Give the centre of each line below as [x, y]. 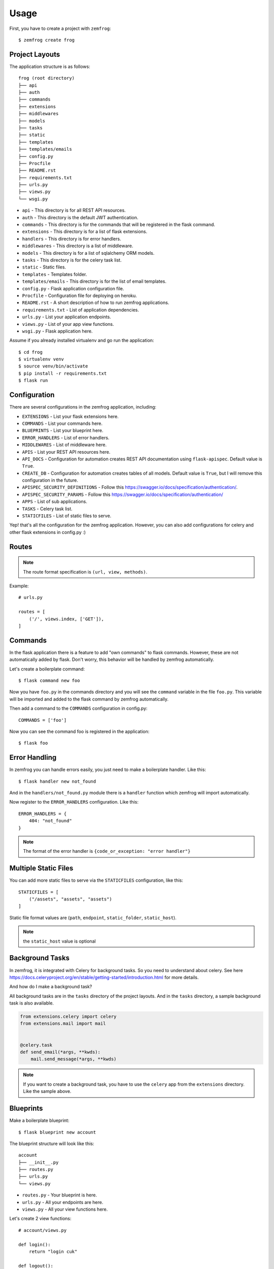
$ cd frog [30, 352]
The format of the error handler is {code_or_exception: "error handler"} [107, 851]
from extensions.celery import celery [68, 1017]
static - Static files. [44, 267]
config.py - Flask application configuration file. [73, 288]
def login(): [35, 1244]
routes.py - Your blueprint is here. [60, 1195]
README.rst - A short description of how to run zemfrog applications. [96, 303]
